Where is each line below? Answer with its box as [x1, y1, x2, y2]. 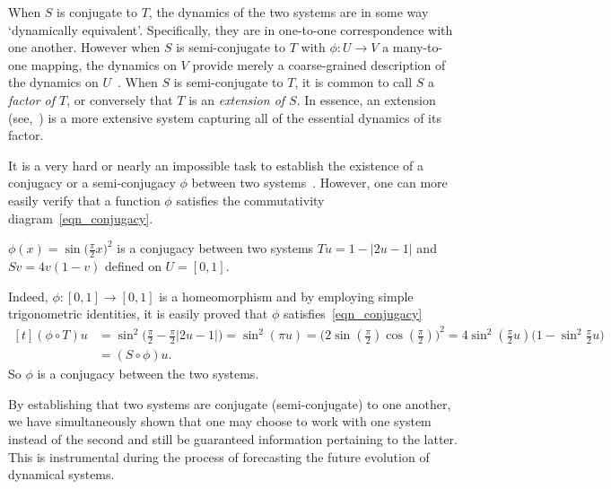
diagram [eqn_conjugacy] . [8, 208, 153, 227]
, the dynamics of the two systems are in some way [148, 3, 429, 21]
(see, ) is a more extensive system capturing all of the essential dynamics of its [8, 108, 441, 127]
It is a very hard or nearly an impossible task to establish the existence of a [8, 155, 424, 174]
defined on [104, 256, 161, 275]
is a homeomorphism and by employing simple [159, 286, 414, 305]
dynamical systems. [8, 465, 115, 484]
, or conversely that [66, 90, 173, 109]
